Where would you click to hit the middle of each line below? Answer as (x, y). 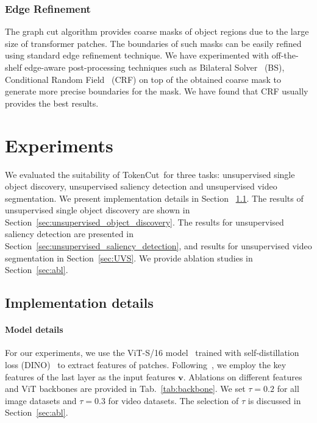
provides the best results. (52, 103)
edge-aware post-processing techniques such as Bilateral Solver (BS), (155, 67)
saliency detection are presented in (69, 234)
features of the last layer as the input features (90, 376)
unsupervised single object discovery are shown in (98, 210)
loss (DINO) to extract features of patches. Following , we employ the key (146, 365)
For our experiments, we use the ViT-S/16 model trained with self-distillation (152, 353)
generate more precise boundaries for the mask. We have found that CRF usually (157, 91)
